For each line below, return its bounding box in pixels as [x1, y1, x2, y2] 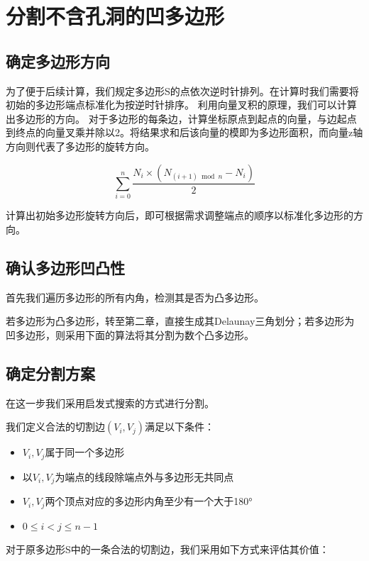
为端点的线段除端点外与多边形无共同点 [55, 469, 234, 484]
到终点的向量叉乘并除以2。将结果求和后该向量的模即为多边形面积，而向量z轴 [6, 125, 363, 140]
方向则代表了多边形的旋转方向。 [6, 138, 155, 153]
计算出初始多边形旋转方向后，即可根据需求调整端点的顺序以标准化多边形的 [6, 208, 353, 223]
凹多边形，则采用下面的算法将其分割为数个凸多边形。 [6, 327, 254, 342]
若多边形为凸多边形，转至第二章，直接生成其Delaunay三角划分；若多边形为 [6, 313, 355, 328]
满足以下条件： [145, 419, 215, 434]
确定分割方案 [6, 362, 95, 384]
